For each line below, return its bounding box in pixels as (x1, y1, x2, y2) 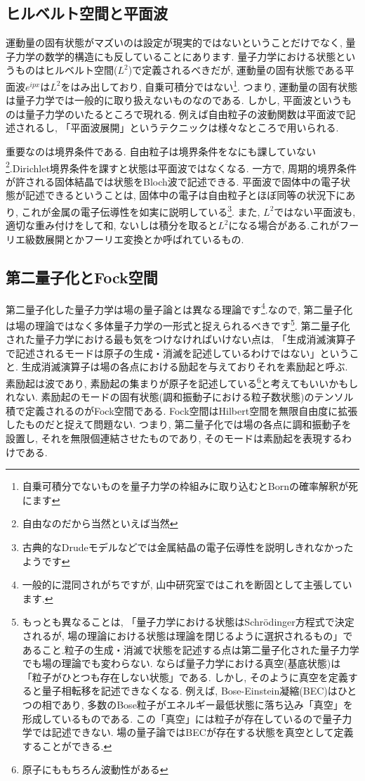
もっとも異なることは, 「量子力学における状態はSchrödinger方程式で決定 (22, 614, 354, 629)
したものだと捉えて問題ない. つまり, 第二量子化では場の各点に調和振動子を (6, 417, 352, 432)
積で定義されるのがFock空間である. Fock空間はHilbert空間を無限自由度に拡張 (6, 403, 358, 418)
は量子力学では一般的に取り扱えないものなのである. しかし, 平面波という (6, 93, 342, 108)
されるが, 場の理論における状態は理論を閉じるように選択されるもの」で (22, 628, 353, 643)
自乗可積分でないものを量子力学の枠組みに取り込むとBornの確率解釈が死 (22, 479, 358, 493)
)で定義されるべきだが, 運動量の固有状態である (128, 63, 345, 77)
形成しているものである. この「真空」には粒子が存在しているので (22, 711, 323, 725)
